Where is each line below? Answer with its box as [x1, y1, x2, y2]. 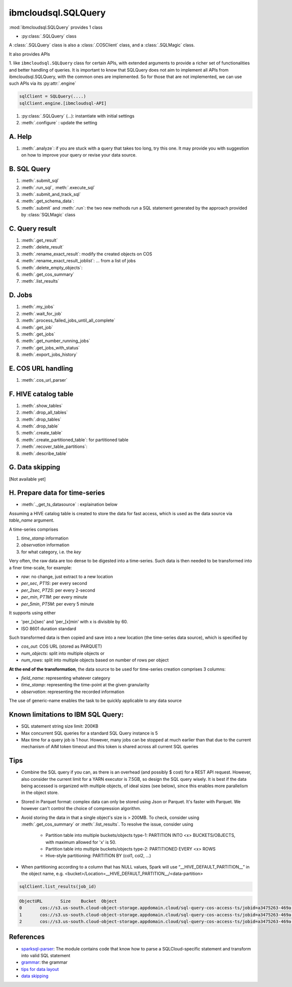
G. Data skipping [9, 463, 60, 471]
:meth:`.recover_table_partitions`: [21, 444, 88, 449]
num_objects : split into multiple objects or [21, 650, 105, 656]
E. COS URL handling [9, 364, 73, 372]
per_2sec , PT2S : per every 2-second [21, 587, 95, 593]
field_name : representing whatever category [21, 675, 110, 681]
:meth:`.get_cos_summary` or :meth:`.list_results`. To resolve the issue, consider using [21, 821, 193, 827]
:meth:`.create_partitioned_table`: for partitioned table [21, 437, 128, 443]
